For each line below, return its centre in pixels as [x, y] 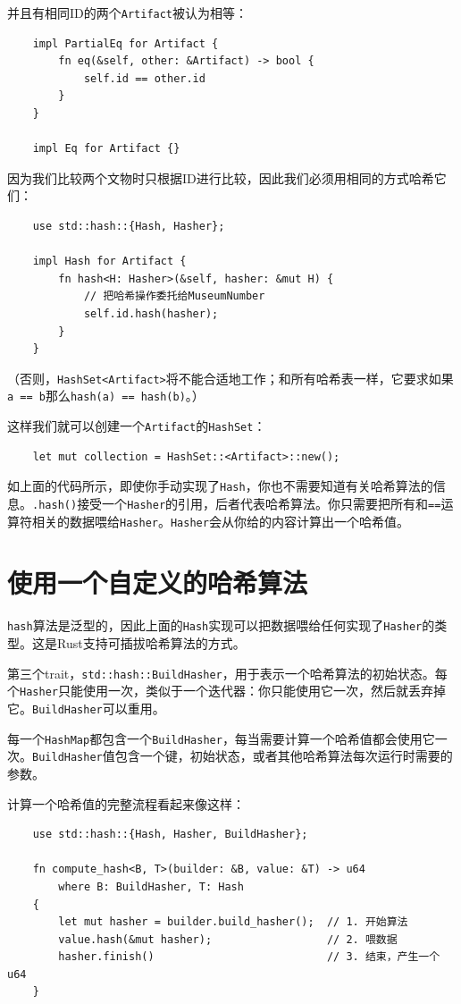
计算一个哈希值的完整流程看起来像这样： [126, 803]
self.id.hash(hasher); [151, 313]
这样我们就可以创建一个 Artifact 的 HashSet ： [137, 426]
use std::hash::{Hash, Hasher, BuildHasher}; [170, 835]
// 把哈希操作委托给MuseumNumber [174, 296]
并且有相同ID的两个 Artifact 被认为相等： [128, 13]
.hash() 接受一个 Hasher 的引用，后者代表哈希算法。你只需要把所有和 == [237, 503]
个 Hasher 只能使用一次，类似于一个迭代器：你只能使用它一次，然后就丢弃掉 [226, 691]
